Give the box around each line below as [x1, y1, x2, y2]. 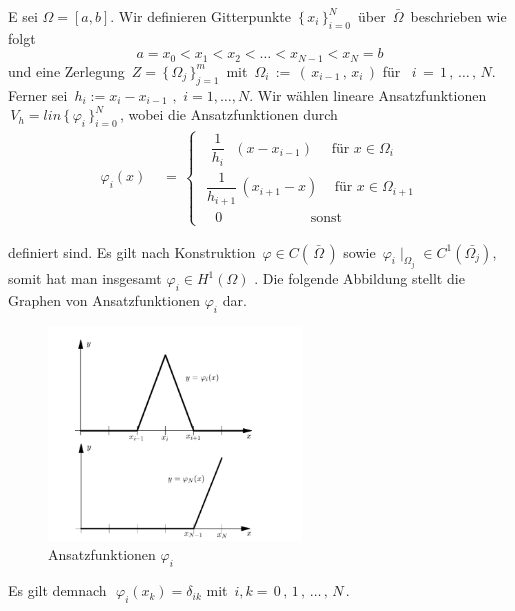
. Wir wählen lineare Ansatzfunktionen [249, 84, 487, 105]
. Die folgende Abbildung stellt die [254, 268, 465, 289]
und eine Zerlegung [8, 60, 125, 81]
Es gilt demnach [8, 580, 107, 601]
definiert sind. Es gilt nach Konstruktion [8, 241, 256, 262]
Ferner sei [8, 84, 68, 105]
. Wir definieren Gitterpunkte [110, 6, 291, 26]
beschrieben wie [410, 6, 507, 26]
